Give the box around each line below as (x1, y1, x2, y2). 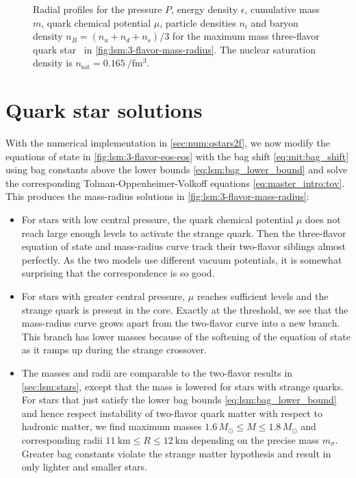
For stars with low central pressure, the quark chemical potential (21, 212, 294, 227)
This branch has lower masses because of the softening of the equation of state (21, 329, 351, 343)
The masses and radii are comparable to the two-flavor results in (21, 366, 293, 379)
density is (33, 55, 73, 70)
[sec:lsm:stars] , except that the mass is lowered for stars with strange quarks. (21, 379, 344, 393)
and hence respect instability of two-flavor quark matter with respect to (21, 405, 322, 420)
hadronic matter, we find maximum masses (21, 419, 202, 433)
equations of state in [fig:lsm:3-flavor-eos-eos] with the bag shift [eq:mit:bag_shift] (5, 149, 349, 163)
